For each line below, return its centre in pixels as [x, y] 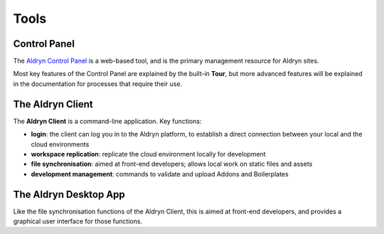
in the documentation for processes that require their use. [98, 84]
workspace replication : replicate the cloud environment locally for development [148, 154]
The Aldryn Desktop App [69, 195]
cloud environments [60, 144]
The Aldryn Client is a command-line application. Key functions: [107, 121]
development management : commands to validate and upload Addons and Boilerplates [160, 174]
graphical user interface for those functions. [78, 221]
